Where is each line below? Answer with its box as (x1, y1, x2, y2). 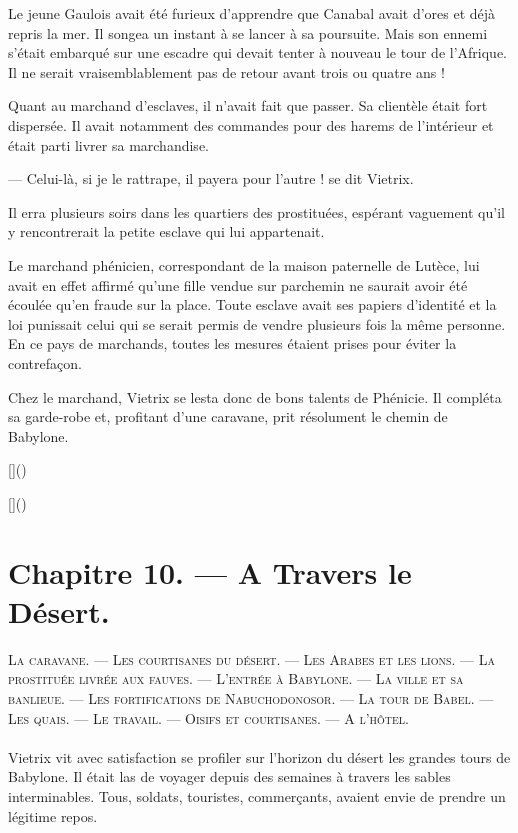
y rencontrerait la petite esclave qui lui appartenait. (8, 221, 325, 242)
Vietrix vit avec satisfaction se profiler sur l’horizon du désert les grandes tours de (8, 746, 511, 767)
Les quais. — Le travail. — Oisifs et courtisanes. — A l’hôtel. (8, 707, 409, 728)
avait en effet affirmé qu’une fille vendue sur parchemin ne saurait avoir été (8, 274, 468, 295)
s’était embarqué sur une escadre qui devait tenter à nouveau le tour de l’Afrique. (8, 42, 508, 63)
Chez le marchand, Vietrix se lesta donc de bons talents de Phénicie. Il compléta (8, 386, 502, 407)
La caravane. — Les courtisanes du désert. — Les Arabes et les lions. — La (8, 648, 496, 669)
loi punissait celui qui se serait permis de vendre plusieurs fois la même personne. (8, 313, 506, 334)
